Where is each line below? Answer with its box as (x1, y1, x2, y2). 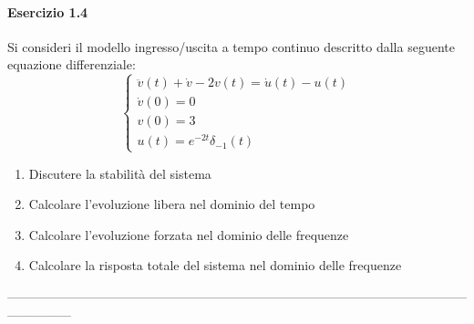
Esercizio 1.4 (7, 2, 88, 21)
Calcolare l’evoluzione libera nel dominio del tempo (28, 194, 315, 214)
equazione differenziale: (7, 55, 136, 74)
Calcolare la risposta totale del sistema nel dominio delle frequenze (28, 256, 402, 275)
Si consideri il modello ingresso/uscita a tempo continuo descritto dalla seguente (7, 37, 455, 56)
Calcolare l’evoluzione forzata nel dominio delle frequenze (28, 225, 349, 244)
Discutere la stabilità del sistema (28, 163, 211, 183)
